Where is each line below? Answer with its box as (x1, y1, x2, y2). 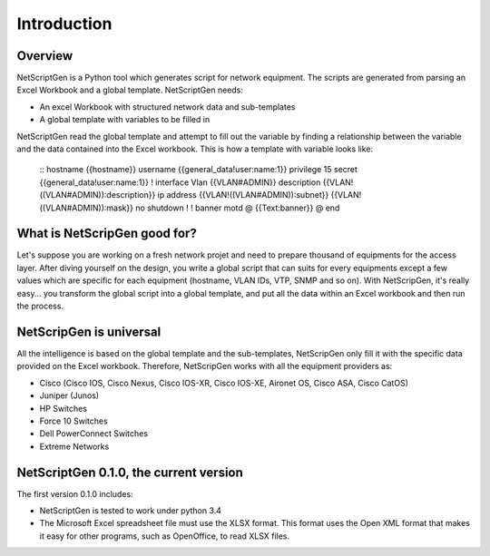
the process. (16, 300, 64, 312)
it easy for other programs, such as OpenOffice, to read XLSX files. (39, 531, 290, 541)
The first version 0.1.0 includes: (16, 488, 133, 499)
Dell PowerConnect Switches (39, 428, 149, 439)
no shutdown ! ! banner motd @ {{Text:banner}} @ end (134, 202, 340, 213)
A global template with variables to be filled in (39, 114, 211, 125)
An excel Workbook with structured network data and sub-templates (39, 101, 296, 112)
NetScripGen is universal (16, 324, 162, 339)
